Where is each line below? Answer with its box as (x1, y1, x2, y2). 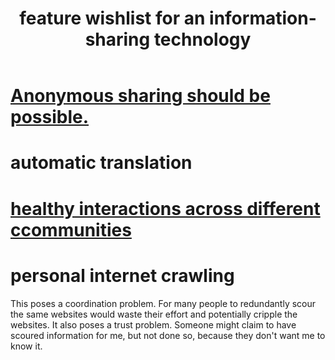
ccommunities (10, 218, 132, 241)
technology (153, 28, 252, 51)
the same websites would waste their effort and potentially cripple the (10, 308, 298, 320)
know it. (10, 340, 43, 352)
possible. (10, 106, 90, 129)
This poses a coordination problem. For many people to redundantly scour (10, 297, 317, 309)
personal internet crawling (10, 264, 235, 287)
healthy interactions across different (10, 197, 321, 220)
